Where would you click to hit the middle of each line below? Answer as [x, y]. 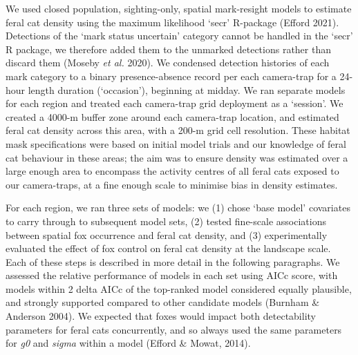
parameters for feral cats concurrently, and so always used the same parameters [174, 329]
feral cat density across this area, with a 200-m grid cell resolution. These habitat [178, 130]
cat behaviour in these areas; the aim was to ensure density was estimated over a [177, 157]
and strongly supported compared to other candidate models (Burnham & [163, 302]
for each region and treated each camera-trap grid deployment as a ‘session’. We [175, 103]
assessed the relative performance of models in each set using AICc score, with [172, 275]
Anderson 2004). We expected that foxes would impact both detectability [161, 316]
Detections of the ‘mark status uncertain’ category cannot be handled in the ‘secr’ [179, 36]
